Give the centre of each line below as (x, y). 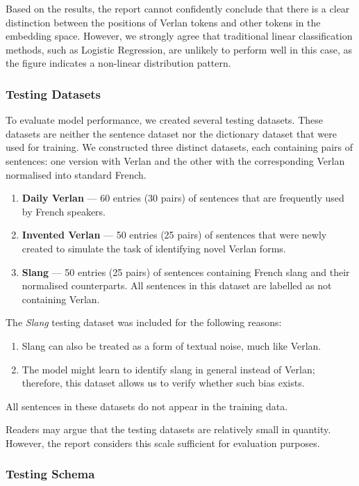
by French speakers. (64, 211)
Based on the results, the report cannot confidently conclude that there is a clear (178, 8)
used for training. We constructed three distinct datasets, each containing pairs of (179, 147)
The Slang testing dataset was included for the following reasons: (144, 322)
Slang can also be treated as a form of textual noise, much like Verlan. (172, 345)
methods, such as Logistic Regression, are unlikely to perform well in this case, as (179, 49)
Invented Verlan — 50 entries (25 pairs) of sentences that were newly (174, 235)
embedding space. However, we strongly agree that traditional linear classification (179, 36)
